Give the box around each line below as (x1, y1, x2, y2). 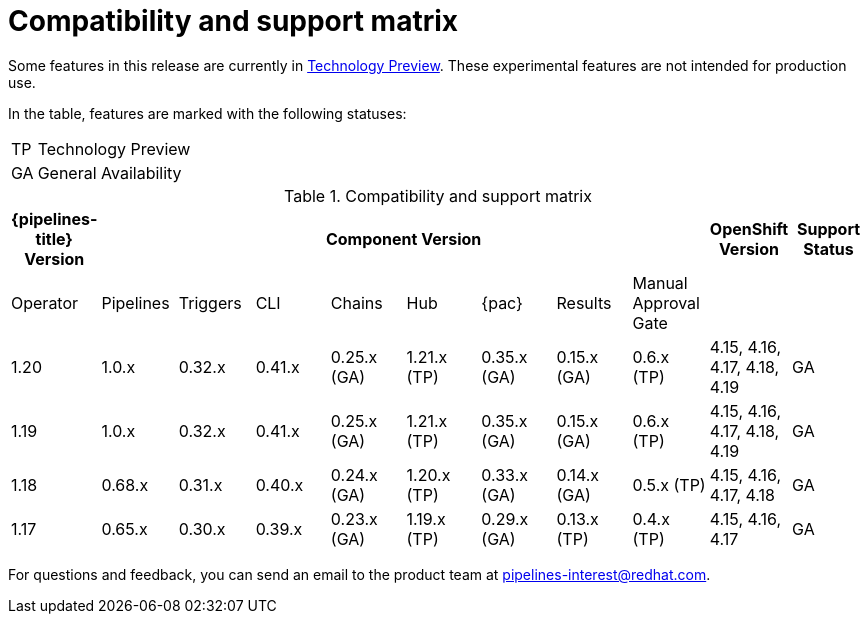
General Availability (37, 162, 182, 183)
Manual (632, 272, 688, 293)
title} (35, 228, 73, 249)
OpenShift (709, 218, 789, 239)
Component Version (325, 228, 482, 249)
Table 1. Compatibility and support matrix (284, 185, 592, 206)
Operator (11, 292, 79, 313)
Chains (330, 292, 383, 313)
